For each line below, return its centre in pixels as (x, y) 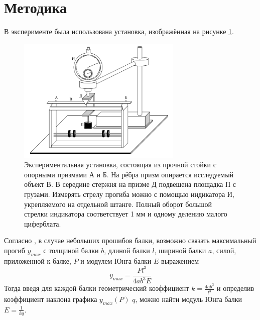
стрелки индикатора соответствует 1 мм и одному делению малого (126, 214)
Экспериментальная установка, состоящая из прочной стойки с (120, 165)
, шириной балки (180, 250)
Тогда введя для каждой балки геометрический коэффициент (97, 288)
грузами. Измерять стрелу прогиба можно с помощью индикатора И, (129, 194)
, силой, (224, 250)
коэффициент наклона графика (51, 299)
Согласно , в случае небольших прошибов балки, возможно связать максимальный (130, 240)
